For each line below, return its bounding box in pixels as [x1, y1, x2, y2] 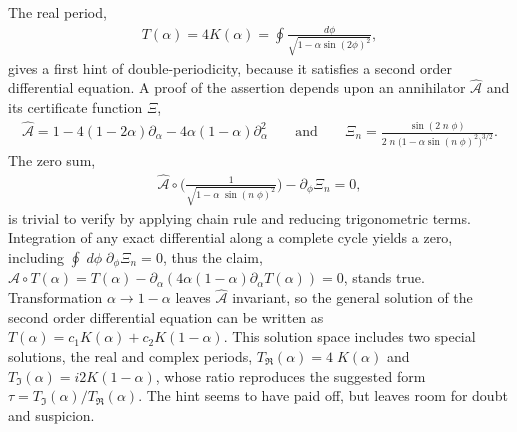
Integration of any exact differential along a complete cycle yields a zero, [8, 227, 453, 248]
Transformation [8, 287, 103, 308]
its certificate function [8, 97, 143, 118]
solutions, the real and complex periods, [8, 345, 253, 366]
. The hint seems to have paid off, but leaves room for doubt [138, 385, 508, 406]
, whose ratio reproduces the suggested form [155, 365, 426, 386]
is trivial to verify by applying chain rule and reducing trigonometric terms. [8, 207, 471, 228]
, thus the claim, [162, 246, 263, 267]
